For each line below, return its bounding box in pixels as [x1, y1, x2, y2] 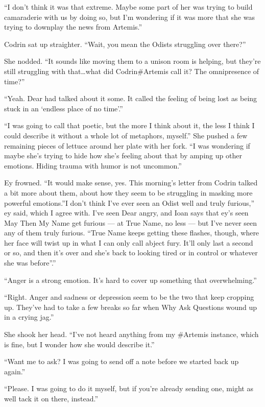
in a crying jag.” [4, 312, 54, 322]
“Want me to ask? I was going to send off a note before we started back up [4, 356, 239, 367]
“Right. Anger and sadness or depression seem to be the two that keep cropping [4, 292, 254, 302]
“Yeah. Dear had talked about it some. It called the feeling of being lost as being [4, 93, 257, 104]
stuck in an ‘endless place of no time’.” [4, 103, 123, 113]
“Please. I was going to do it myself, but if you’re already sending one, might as [4, 383, 253, 394]
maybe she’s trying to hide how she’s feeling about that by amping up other [4, 150, 242, 161]
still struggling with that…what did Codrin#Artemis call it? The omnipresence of [4, 65, 259, 76]
